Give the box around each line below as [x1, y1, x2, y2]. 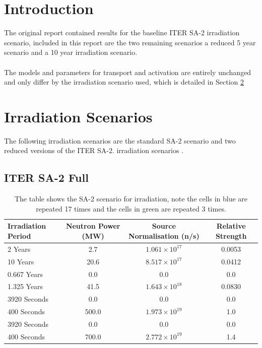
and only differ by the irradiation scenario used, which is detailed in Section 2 [4, 77, 244, 87]
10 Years [8, 256, 34, 266]
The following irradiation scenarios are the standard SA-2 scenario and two [4, 135, 236, 146]
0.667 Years [8, 268, 43, 279]
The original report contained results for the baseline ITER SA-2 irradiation [4, 27, 240, 38]
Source [152, 221, 176, 231]
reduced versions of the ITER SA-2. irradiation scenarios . [4, 145, 183, 156]
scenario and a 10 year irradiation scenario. [4, 47, 138, 57]
